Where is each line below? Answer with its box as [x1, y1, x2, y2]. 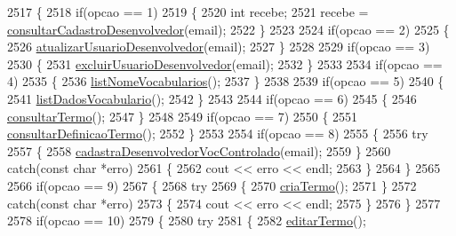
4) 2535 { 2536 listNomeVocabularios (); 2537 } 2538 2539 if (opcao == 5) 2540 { [7, 72, 444, 90]
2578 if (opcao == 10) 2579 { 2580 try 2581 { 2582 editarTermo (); [7, 211, 366, 230]
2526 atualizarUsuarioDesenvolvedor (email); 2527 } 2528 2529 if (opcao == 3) [7, 37, 430, 56]
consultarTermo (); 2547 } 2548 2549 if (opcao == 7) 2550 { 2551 [7, 106, 358, 125]
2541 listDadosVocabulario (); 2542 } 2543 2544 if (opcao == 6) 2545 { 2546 [7, 89, 417, 107]
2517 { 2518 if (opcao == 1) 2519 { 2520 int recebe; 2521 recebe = [7, 3, 369, 20]
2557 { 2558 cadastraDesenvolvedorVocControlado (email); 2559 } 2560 [7, 141, 391, 160]
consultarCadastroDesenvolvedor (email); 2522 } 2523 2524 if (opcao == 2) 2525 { [7, 20, 450, 38]
